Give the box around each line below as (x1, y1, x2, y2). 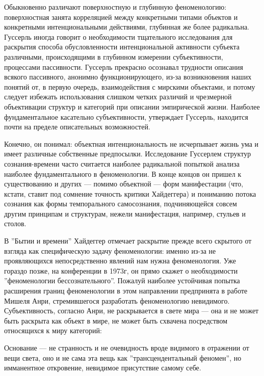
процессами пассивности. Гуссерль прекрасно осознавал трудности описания (4, 61, 244, 72)
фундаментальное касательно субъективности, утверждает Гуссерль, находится (4, 111, 248, 122)
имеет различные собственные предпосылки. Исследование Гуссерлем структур (4, 148, 251, 159)
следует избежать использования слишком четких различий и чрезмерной (4, 91, 232, 102)
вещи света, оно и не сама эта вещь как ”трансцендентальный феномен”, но (4, 352, 242, 363)
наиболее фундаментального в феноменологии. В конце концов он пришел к (4, 168, 242, 179)
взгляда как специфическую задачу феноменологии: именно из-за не (4, 245, 216, 256)
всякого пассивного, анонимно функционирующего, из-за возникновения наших (4, 71, 252, 82)
